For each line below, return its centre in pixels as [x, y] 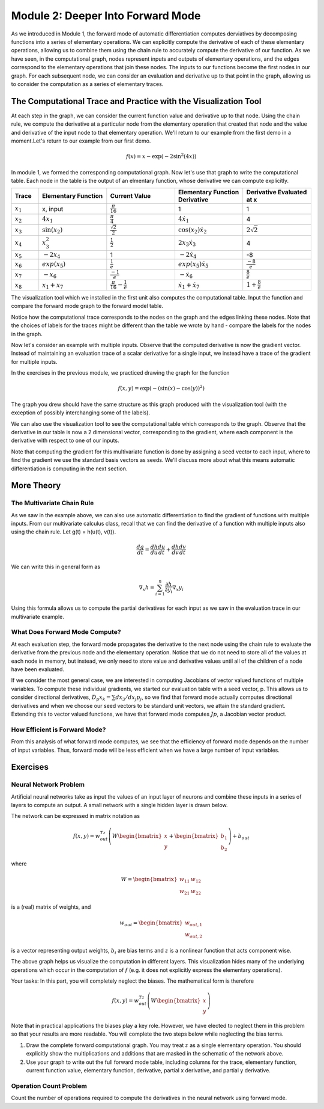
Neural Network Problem [48, 785]
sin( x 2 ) [52, 230]
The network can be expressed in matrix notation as [76, 816]
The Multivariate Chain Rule [52, 503]
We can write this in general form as [56, 567]
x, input [53, 209]
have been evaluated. [38, 669]
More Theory [36, 486]
